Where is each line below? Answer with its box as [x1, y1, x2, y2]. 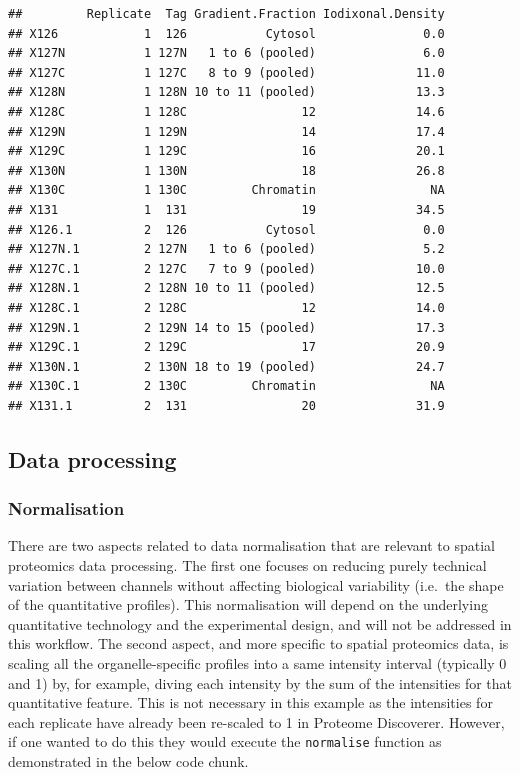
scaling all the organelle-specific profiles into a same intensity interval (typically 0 [8, 653, 507, 674]
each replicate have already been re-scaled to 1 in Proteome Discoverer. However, [8, 711, 505, 732]
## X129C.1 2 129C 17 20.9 [8, 340, 445, 355]
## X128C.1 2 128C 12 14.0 [8, 300, 445, 315]
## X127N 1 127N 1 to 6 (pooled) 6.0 [8, 46, 445, 61]
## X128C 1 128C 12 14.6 [8, 104, 445, 119]
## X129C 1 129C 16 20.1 [8, 144, 445, 159]
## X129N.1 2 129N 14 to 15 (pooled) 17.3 [8, 320, 445, 335]
